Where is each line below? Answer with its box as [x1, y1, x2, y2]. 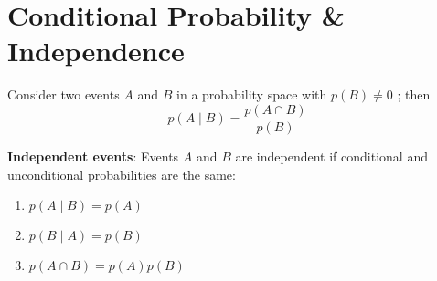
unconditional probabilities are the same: [7, 164, 236, 183]
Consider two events [7, 85, 120, 104]
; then [397, 85, 431, 104]
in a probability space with [176, 85, 327, 104]
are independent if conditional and [235, 146, 428, 165]
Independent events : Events [7, 146, 179, 165]
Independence [7, 32, 185, 69]
